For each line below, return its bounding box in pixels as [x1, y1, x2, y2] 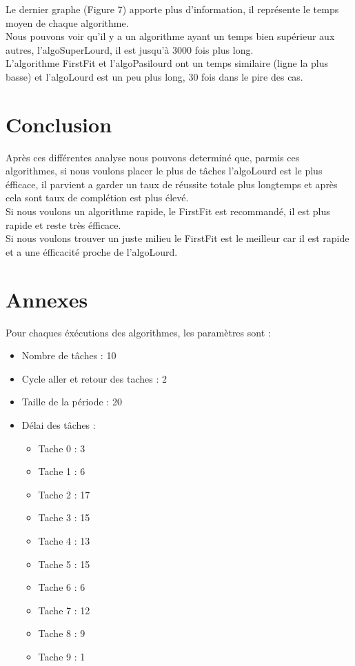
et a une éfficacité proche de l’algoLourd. [6, 244, 178, 259]
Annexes [6, 285, 88, 313]
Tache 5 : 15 [38, 556, 90, 571]
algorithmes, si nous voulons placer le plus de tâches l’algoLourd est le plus [6, 163, 323, 178]
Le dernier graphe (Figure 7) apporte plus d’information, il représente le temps [6, 2, 339, 16]
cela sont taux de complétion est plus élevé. [6, 190, 189, 205]
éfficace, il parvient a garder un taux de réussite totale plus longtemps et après [6, 176, 338, 191]
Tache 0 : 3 [38, 441, 85, 455]
